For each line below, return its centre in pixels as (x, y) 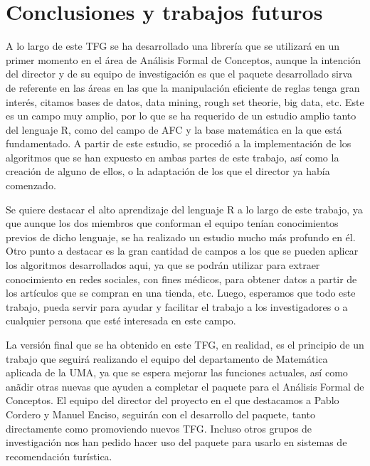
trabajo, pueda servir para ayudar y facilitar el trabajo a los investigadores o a (177, 306)
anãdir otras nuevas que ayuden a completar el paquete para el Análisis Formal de (185, 386)
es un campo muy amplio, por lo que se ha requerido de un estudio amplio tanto (181, 116)
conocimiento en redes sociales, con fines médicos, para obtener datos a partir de (181, 279)
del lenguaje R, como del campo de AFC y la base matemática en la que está (174, 129)
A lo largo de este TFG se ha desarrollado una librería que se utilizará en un (173, 46)
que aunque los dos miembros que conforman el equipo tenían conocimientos (172, 223)
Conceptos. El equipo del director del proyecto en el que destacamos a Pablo (173, 400)
